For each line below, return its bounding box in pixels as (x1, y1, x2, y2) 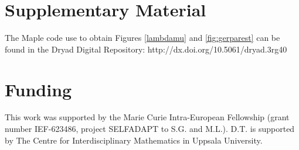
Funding (5, 77, 72, 101)
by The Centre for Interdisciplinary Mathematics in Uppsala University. (5, 134, 263, 146)
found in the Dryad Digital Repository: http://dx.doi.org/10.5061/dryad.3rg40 (5, 43, 287, 55)
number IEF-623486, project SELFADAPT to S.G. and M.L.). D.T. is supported (5, 123, 295, 135)
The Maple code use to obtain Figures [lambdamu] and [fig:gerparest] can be (5, 32, 280, 44)
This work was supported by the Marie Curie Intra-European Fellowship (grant (5, 111, 290, 123)
